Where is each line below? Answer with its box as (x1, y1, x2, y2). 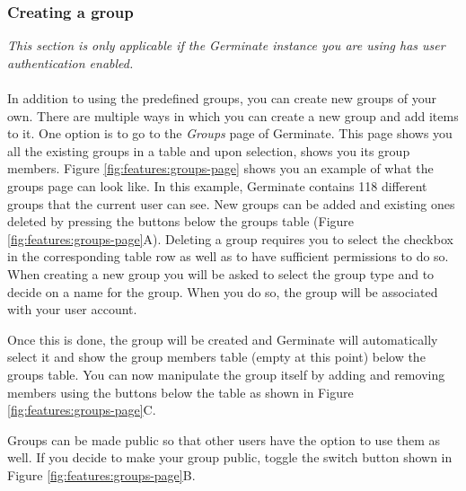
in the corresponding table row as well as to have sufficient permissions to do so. (7, 247, 449, 266)
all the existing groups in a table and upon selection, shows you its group (7, 141, 410, 160)
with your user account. (7, 300, 137, 319)
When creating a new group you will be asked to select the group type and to (7, 264, 435, 283)
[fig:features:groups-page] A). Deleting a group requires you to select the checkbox (7, 229, 453, 248)
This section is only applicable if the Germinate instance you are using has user (7, 36, 445, 55)
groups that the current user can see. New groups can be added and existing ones (7, 194, 455, 213)
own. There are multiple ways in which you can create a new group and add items (7, 106, 459, 125)
